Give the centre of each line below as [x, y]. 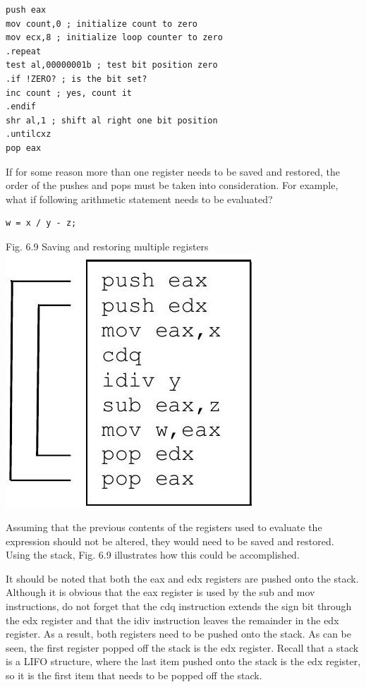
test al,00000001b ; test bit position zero [112, 65]
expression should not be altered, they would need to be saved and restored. [170, 541]
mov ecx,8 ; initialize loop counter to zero [114, 38]
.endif [21, 107]
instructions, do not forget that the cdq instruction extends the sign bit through [179, 606]
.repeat [24, 51]
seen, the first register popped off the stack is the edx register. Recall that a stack [182, 647]
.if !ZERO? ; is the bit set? [77, 79]
